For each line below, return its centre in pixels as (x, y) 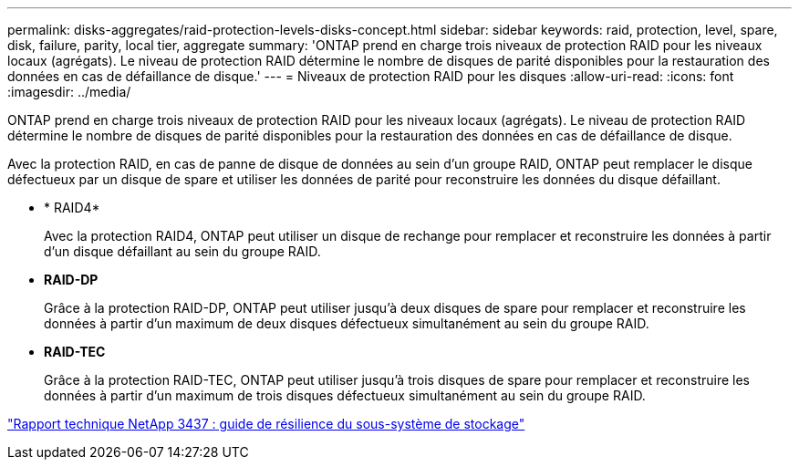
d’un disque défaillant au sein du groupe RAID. (182, 251)
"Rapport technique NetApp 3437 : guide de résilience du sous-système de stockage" (266, 424)
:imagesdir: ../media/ (69, 92)
